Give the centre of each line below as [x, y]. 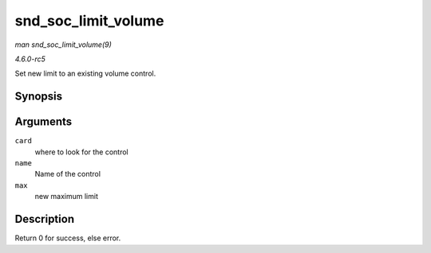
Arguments [43, 122]
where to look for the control [82, 152]
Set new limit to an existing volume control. [85, 74]
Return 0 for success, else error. [68, 238]
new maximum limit [67, 197]
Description [45, 219]
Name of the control [68, 174]
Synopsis [39, 97]
